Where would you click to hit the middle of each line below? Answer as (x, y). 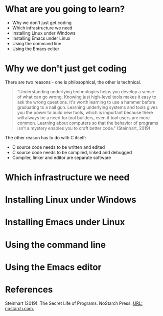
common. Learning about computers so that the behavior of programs (88, 123)
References (29, 290)
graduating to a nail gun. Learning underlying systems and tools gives (87, 107)
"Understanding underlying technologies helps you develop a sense (85, 91)
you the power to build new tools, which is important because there (85, 112)
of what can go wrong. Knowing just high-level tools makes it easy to (87, 97)
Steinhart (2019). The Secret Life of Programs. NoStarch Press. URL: (74, 303)
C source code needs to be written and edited (58, 147)
